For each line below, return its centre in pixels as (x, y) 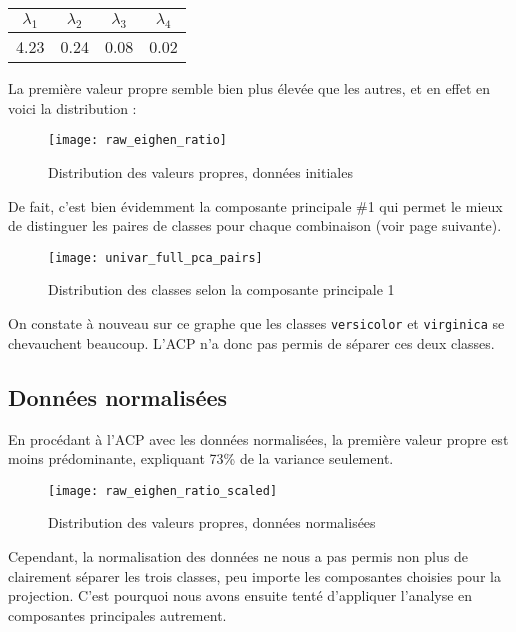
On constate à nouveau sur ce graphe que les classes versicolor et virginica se (256, 323)
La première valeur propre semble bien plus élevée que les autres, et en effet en (249, 88)
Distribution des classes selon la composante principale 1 (221, 289)
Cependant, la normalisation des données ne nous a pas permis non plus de (238, 555)
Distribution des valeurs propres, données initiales (200, 172)
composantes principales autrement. (117, 614)
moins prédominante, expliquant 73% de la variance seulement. (201, 458)
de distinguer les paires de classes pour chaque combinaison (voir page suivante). (255, 225)
